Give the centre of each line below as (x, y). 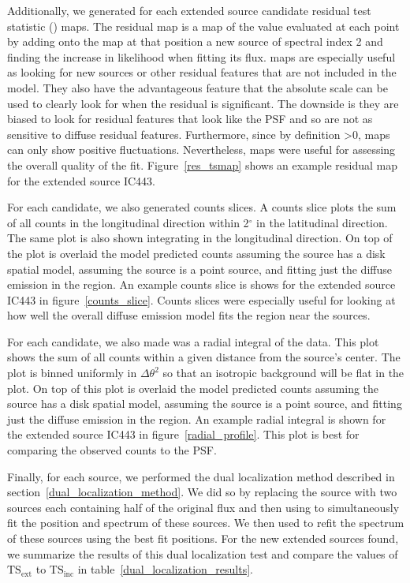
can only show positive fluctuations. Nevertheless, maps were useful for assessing (201, 149)
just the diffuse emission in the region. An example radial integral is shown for (197, 419)
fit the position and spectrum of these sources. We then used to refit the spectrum (206, 523)
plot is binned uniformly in (72, 373)
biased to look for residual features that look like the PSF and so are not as (190, 119)
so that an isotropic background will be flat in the (283, 373)
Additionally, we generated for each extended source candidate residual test (189, 10)
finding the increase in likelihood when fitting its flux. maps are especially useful (201, 56)
